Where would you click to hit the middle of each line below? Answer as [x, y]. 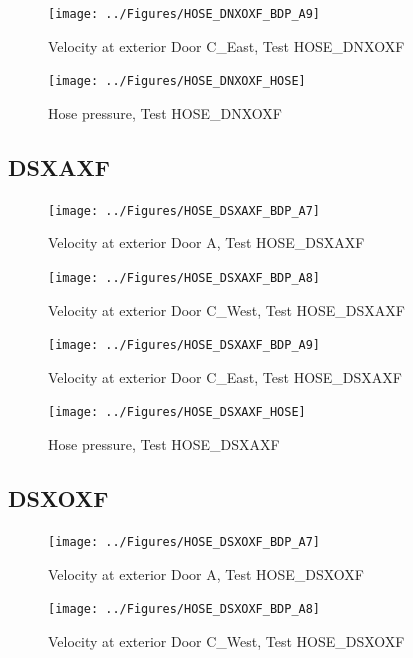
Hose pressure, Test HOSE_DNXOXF [165, 112]
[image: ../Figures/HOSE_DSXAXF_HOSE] [177, 412]
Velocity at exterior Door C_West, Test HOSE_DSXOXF [226, 640]
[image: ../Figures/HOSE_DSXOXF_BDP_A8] [184, 609]
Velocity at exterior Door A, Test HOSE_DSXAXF [206, 242]
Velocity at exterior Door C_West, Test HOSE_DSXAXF [226, 309]
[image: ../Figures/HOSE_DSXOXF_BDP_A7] [184, 541]
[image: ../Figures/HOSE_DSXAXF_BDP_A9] [184, 345]
